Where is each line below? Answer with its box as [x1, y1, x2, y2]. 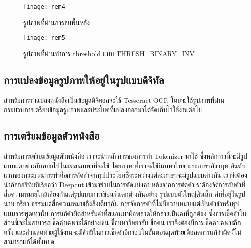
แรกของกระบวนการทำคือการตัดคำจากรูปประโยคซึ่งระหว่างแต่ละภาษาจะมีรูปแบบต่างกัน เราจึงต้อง [4, 170, 247, 180]
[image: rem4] [23, 3, 69, 10]
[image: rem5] [23, 34, 69, 42]
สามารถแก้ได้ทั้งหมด [4, 236, 55, 247]
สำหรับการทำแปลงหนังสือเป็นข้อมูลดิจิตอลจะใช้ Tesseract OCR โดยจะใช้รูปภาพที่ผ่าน [4, 95, 225, 105]
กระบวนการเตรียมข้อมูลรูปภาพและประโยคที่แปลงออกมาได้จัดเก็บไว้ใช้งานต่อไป [4, 104, 202, 115]
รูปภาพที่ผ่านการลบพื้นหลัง [23, 17, 90, 27]
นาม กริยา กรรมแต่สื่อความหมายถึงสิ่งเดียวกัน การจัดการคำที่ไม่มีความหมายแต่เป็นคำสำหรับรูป [4, 198, 240, 209]
